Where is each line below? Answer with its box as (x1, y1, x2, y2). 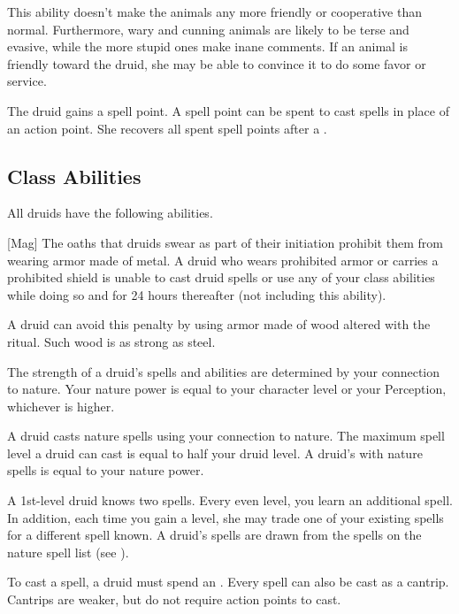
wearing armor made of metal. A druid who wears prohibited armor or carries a (7, 250, 439, 269)
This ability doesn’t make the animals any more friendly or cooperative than (7, 3, 423, 20)
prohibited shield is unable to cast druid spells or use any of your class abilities (7, 268, 435, 287)
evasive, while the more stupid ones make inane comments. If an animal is (7, 37, 409, 56)
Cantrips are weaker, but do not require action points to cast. (7, 590, 341, 609)
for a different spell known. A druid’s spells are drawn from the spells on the (7, 526, 422, 544)
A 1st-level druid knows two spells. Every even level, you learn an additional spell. (7, 491, 453, 510)
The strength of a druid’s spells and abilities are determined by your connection (7, 362, 440, 380)
